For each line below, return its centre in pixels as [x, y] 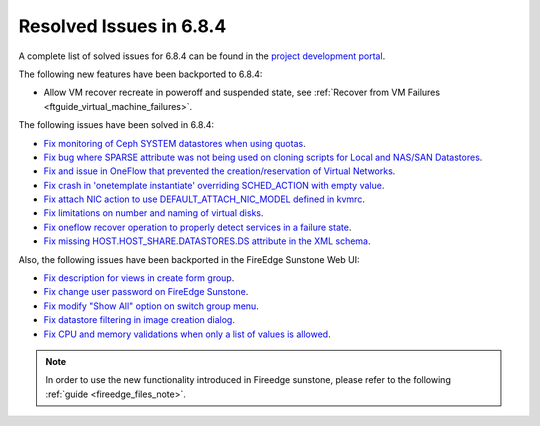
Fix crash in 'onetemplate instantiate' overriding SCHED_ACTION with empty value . [214, 185]
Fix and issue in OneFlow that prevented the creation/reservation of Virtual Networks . [219, 171]
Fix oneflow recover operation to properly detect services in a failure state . [197, 227]
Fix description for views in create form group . [139, 278]
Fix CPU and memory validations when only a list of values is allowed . [187, 334]
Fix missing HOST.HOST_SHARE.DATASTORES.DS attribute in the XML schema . [207, 241]
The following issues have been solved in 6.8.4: [116, 125]
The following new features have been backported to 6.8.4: [140, 74]
